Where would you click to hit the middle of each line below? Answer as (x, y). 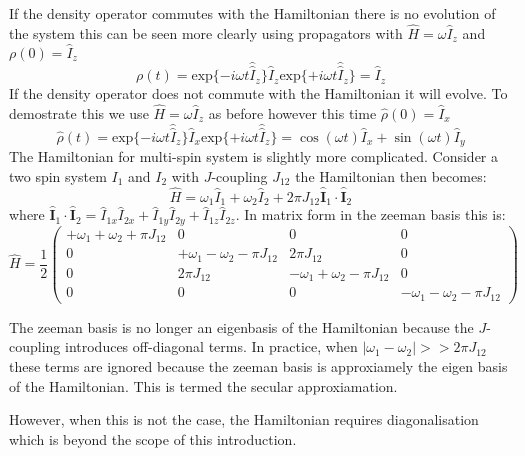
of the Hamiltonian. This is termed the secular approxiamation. (203, 385)
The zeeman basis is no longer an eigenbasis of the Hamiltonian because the (241, 326)
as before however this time (292, 112)
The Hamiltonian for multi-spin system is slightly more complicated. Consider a (254, 156)
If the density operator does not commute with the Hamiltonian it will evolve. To (258, 93)
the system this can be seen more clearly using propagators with (206, 32)
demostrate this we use (79, 112)
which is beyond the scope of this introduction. (153, 438)
